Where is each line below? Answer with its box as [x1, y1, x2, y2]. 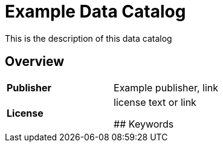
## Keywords [114, 117, 174, 130]
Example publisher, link [114, 81, 219, 94]
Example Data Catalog [5, 1, 186, 22]
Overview [5, 54, 65, 70]
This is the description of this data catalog [5, 33, 172, 44]
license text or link [114, 96, 196, 108]
